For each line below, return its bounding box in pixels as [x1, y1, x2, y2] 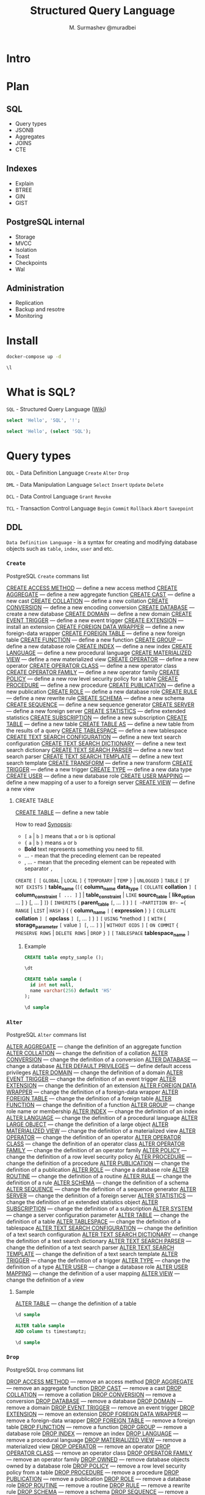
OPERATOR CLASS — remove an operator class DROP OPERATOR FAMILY [6, 1449, 193, 1457]
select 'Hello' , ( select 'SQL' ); [6, 428, 92, 434]
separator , [24, 864, 54, 872]
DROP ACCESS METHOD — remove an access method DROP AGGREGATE [6, 1378, 194, 1385]
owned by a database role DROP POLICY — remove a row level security [6, 1462, 187, 1469]
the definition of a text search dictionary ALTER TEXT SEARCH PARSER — [6, 1238, 192, 1244]
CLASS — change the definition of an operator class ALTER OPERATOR [6, 1140, 185, 1147]
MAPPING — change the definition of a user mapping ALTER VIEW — [6, 1270, 180, 1277]
